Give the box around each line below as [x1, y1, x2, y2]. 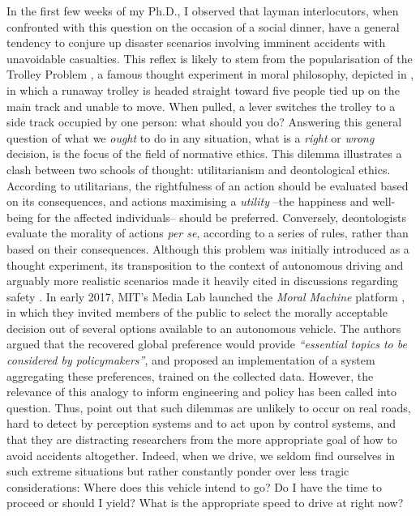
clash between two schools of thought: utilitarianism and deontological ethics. [6, 160, 391, 177]
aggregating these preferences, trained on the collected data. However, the [6, 367, 374, 384]
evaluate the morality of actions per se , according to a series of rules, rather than [6, 224, 409, 241]
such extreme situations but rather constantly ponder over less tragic [6, 463, 349, 480]
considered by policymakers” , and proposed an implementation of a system [6, 352, 375, 369]
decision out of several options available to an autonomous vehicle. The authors [6, 319, 401, 336]
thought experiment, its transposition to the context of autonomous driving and [6, 256, 404, 273]
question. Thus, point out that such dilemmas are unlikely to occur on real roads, [6, 399, 411, 416]
